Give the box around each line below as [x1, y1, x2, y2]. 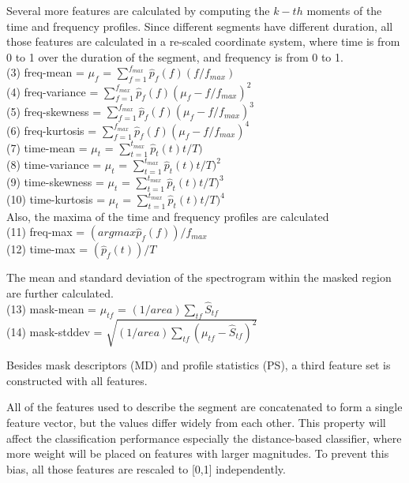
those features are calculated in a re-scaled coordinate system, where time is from [6, 33, 400, 50]
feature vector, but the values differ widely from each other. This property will [6, 414, 386, 430]
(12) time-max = [6, 241, 88, 257]
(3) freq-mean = [6, 64, 84, 80]
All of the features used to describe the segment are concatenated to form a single [6, 399, 403, 415]
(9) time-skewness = [6, 174, 104, 190]
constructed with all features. [6, 372, 148, 388]
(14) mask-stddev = [6, 323, 103, 339]
